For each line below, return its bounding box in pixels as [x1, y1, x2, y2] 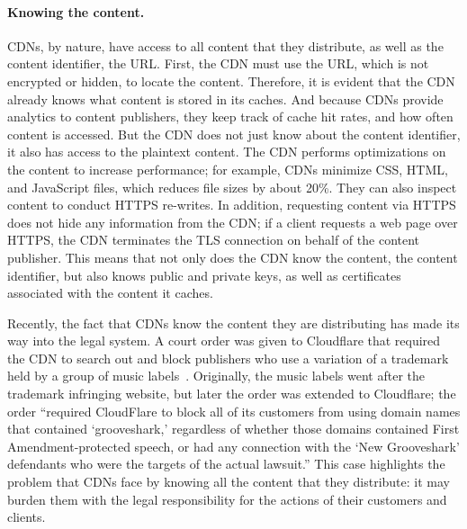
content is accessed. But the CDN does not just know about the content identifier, [7, 124, 461, 143]
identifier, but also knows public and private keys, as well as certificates [7, 265, 401, 284]
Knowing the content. [7, 2, 145, 21]
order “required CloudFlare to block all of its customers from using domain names [7, 401, 461, 420]
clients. [7, 507, 46, 526]
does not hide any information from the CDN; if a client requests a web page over [7, 212, 458, 231]
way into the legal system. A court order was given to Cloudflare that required [7, 331, 441, 350]
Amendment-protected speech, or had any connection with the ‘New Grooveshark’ [7, 436, 460, 455]
